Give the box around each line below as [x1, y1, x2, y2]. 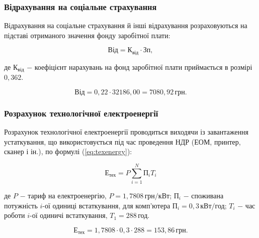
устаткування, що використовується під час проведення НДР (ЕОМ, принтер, [4, 136, 241, 147]
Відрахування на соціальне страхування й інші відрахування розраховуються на [4, 20, 247, 31]
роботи [4, 210, 25, 220]
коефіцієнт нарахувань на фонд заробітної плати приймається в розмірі [34, 61, 252, 72]
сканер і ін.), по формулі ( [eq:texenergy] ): [4, 146, 132, 157]
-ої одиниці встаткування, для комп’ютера [42, 200, 170, 210]
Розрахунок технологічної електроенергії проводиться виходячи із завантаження [4, 127, 248, 137]
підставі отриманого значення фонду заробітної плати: [4, 30, 170, 40]
